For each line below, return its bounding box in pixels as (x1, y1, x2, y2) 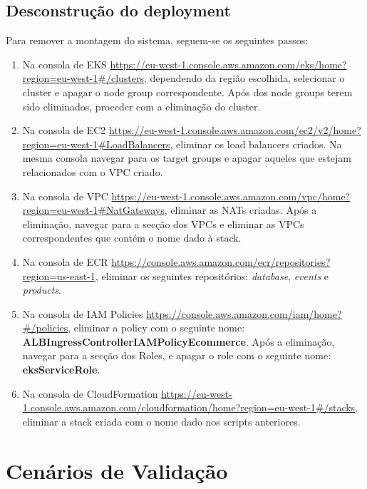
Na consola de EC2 (22, 123, 106, 138)
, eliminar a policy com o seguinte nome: (68, 320, 245, 335)
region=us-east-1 (22, 268, 95, 283)
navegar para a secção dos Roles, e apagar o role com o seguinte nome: (22, 348, 331, 363)
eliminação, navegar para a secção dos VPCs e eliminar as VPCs (22, 216, 304, 231)
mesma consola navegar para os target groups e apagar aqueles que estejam (22, 150, 351, 165)
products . (22, 282, 61, 297)
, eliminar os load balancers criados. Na (170, 136, 342, 151)
